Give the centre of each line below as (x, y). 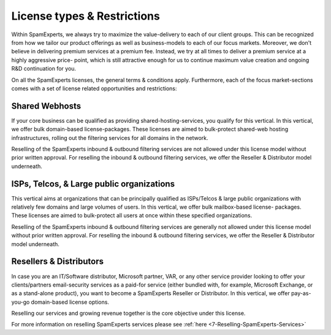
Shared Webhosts (46, 106)
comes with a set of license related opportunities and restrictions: (94, 88)
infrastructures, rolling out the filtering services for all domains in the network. (110, 137)
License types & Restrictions (86, 16)
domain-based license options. (70, 302)
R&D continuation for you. (44, 69)
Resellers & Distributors (58, 262)
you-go (21, 302)
